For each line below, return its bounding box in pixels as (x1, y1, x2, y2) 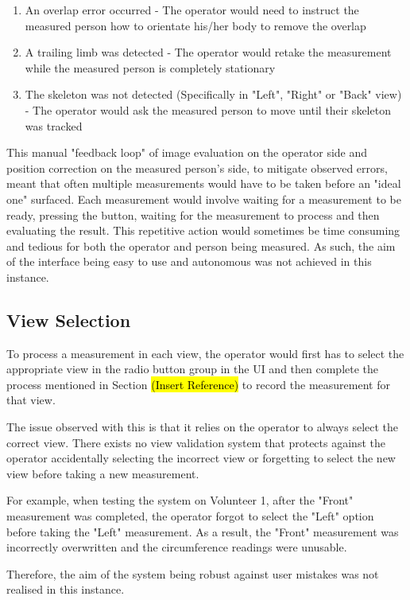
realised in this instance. (6, 581, 125, 598)
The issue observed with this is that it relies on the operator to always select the (6, 419, 399, 435)
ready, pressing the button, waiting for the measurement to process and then (6, 206, 380, 223)
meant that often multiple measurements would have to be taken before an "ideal (6, 175, 401, 192)
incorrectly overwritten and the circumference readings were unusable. (6, 539, 347, 555)
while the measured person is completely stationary (25, 59, 276, 76)
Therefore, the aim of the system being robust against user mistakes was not (6, 565, 379, 582)
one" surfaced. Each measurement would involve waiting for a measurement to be (6, 190, 401, 207)
